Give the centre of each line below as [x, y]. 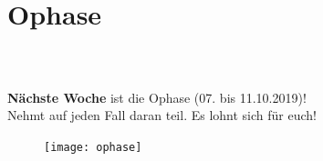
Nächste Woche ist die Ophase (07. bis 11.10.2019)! [157, 97]
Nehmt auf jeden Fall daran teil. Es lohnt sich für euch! [162, 115]
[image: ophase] [93, 147]
